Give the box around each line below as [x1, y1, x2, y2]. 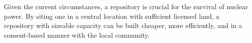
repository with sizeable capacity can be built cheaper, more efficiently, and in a [4, 20, 242, 30]
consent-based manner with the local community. [4, 29, 150, 40]
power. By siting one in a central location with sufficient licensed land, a [4, 11, 220, 21]
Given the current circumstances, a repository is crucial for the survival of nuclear [4, 1, 248, 11]
